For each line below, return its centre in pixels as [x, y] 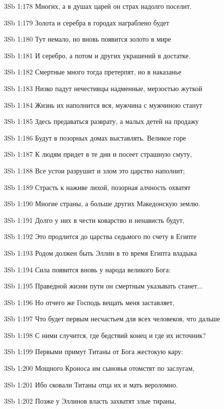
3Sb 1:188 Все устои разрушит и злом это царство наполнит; [94, 170]
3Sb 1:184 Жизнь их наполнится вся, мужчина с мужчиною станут [103, 105]
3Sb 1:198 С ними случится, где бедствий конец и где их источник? [105, 335]
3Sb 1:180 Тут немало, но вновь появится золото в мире [88, 39]
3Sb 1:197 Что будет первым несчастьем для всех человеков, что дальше [112, 319]
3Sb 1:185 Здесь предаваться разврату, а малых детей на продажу [101, 121]
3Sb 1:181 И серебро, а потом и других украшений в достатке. [97, 55]
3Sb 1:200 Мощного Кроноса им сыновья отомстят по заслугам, [99, 368]
